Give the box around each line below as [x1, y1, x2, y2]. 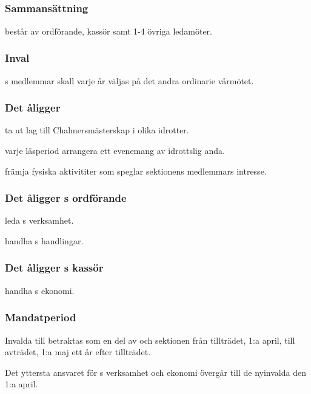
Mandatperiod [5, 310, 76, 325]
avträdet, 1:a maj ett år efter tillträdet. [5, 346, 151, 358]
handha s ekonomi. [5, 284, 75, 296]
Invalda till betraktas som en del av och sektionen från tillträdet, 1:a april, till [5, 333, 295, 346]
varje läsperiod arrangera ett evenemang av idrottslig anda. [5, 144, 225, 156]
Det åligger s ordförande [5, 190, 127, 205]
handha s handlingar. [5, 234, 84, 247]
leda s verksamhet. [5, 214, 74, 227]
